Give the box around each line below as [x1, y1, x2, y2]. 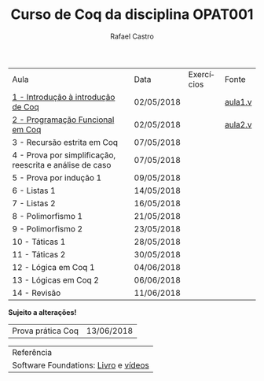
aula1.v [225, 96, 252, 107]
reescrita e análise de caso [12, 159, 112, 170]
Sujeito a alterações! [8, 307, 77, 316]
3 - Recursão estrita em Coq [12, 136, 119, 147]
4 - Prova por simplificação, [12, 150, 116, 161]
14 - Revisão [12, 287, 61, 298]
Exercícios [188, 68, 214, 90]
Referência [12, 346, 53, 357]
